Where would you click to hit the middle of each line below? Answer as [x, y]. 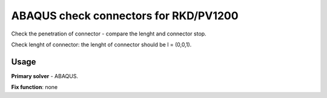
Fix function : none [34, 87]
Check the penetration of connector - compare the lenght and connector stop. [109, 34]
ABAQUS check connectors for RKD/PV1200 [125, 16]
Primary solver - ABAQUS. [45, 76]
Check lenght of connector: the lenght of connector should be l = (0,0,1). [101, 44]
